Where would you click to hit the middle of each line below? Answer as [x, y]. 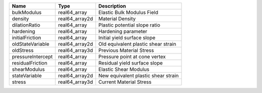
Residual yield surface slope [131, 63]
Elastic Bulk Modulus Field [128, 12]
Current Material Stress [125, 82]
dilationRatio [26, 25]
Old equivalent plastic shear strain [137, 44]
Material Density [117, 19]
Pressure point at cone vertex [132, 57]
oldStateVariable [31, 44]
